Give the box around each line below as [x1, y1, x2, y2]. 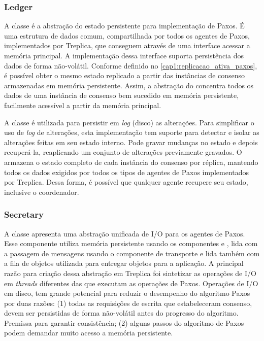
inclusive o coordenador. [4, 186, 79, 197]
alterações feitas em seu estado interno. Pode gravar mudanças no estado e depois [4, 137, 258, 147]
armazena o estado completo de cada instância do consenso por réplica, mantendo [4, 156, 258, 167]
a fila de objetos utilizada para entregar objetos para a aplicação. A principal [4, 258, 244, 268]
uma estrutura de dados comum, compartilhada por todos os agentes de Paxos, [4, 30, 250, 41]
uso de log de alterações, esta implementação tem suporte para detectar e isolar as [4, 127, 259, 138]
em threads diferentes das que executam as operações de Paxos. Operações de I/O [4, 278, 258, 288]
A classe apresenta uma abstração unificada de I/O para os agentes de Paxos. [4, 228, 245, 238]
